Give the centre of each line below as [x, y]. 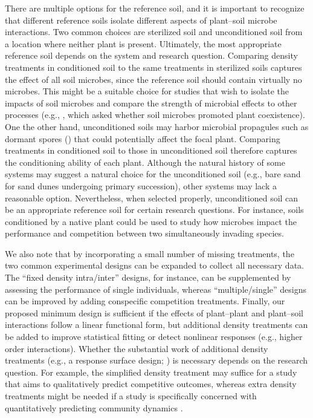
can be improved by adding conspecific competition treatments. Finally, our [145, 301]
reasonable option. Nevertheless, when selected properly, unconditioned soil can [152, 198]
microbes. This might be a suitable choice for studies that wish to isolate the [147, 91]
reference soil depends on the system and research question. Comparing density [151, 55]
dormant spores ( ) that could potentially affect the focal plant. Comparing [143, 138]
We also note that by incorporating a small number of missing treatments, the [150, 253]
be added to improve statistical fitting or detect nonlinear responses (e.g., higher [154, 337]
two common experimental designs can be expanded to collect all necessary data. [154, 265]
